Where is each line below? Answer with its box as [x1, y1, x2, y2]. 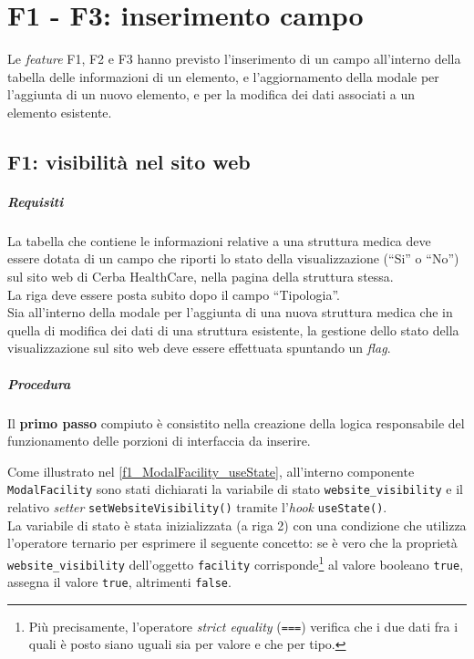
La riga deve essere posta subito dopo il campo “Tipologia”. [7, 284, 340, 304]
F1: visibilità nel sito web [7, 147, 251, 175]
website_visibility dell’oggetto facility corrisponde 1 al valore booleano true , [7, 551, 464, 573]
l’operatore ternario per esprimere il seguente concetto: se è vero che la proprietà [7, 533, 458, 552]
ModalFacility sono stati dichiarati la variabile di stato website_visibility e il [7, 479, 463, 499]
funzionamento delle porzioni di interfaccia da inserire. [7, 431, 311, 450]
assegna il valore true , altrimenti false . [7, 572, 232, 592]
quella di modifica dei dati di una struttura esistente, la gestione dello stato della [7, 320, 459, 339]
